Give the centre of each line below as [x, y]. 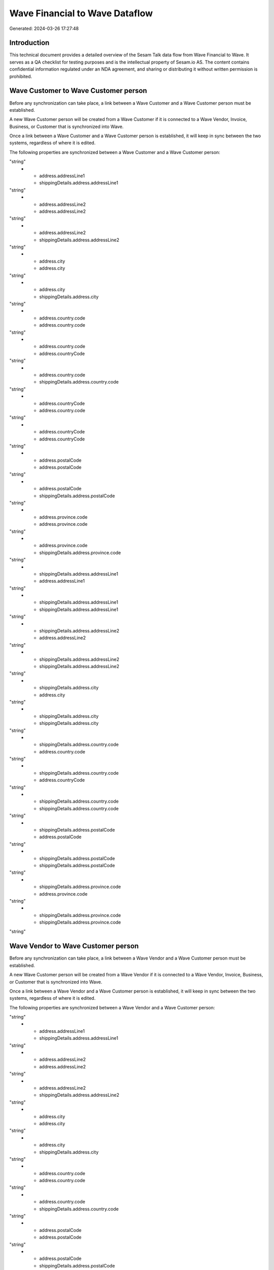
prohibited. [21, 76]
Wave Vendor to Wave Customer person [74, 946]
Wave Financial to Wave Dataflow [81, 13]
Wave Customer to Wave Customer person [78, 91]
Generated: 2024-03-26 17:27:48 [44, 28]
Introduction [29, 43]
